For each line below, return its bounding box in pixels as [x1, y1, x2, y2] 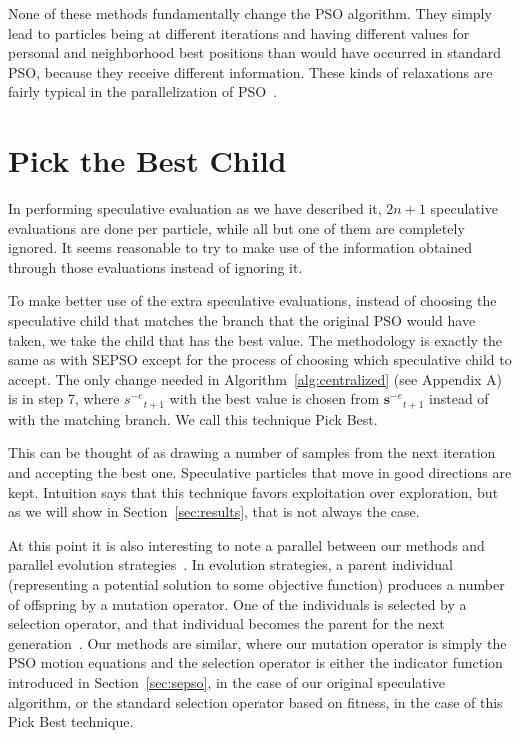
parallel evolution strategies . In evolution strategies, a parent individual [8, 554, 454, 575]
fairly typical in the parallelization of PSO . [8, 81, 278, 102]
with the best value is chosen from [169, 388, 380, 409]
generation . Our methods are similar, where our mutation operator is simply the [8, 632, 507, 653]
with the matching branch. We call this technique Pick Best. [8, 408, 378, 429]
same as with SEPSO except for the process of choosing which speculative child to [8, 349, 512, 370]
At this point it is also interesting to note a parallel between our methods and [8, 534, 485, 555]
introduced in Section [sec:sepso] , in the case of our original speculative [8, 672, 445, 693]
